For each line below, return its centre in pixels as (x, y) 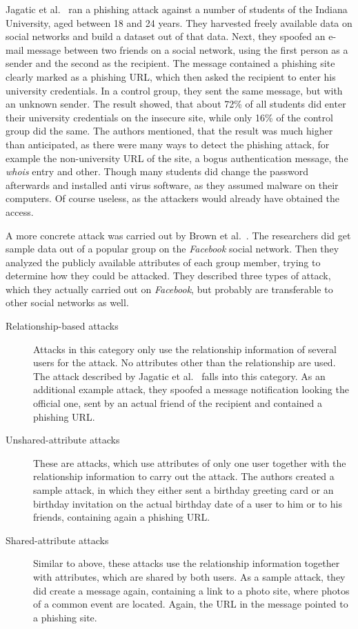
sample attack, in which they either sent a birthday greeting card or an (183, 490)
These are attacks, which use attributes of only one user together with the (190, 462)
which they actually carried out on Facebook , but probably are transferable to (169, 289)
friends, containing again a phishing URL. (122, 517)
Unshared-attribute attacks (63, 440)
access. (20, 211)
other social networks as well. (67, 302)
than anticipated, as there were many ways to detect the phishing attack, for (168, 144)
